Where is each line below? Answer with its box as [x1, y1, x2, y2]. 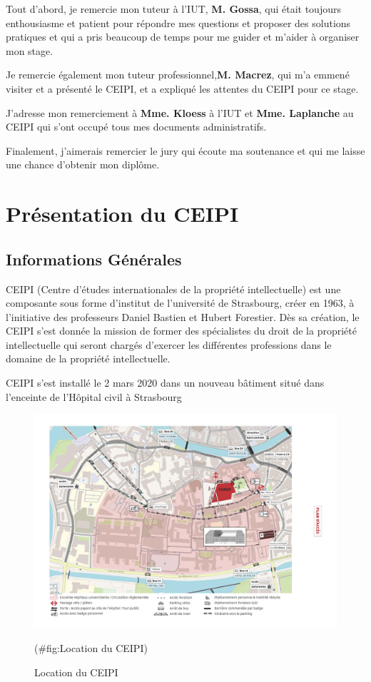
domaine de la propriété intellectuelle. [6, 351, 171, 366]
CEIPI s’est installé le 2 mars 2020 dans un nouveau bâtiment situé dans [6, 375, 325, 390]
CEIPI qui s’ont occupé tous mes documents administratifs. [6, 119, 267, 134]
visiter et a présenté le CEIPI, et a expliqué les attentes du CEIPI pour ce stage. [6, 81, 359, 96]
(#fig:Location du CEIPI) [34, 641, 148, 656]
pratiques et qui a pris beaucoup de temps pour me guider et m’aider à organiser [6, 29, 360, 44]
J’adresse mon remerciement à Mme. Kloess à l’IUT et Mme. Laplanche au [6, 105, 354, 120]
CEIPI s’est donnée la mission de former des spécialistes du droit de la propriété [6, 323, 357, 338]
